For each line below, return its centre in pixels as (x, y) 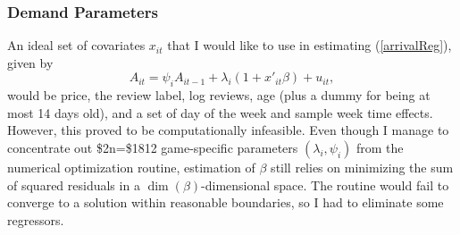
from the (380, 147)
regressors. (36, 219)
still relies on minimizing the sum (362, 167)
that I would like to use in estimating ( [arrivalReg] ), (309, 45)
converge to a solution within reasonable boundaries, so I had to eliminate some (226, 202)
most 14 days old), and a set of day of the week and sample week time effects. (220, 112)
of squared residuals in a (74, 185)
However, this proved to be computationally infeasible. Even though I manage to (228, 130)
